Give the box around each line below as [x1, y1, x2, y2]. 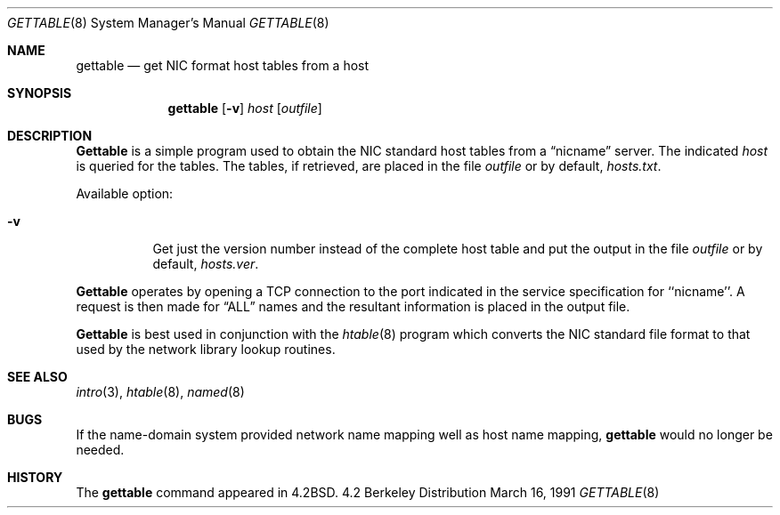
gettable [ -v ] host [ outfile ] [167, 101, 322, 116]
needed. [76, 442, 125, 457]
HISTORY [7, 470, 63, 485]
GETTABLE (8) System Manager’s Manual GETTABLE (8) [7, 15, 329, 30]
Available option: [76, 186, 174, 201]
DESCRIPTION [7, 128, 93, 143]
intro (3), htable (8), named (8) [76, 384, 245, 399]
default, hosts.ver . [152, 256, 259, 271]
